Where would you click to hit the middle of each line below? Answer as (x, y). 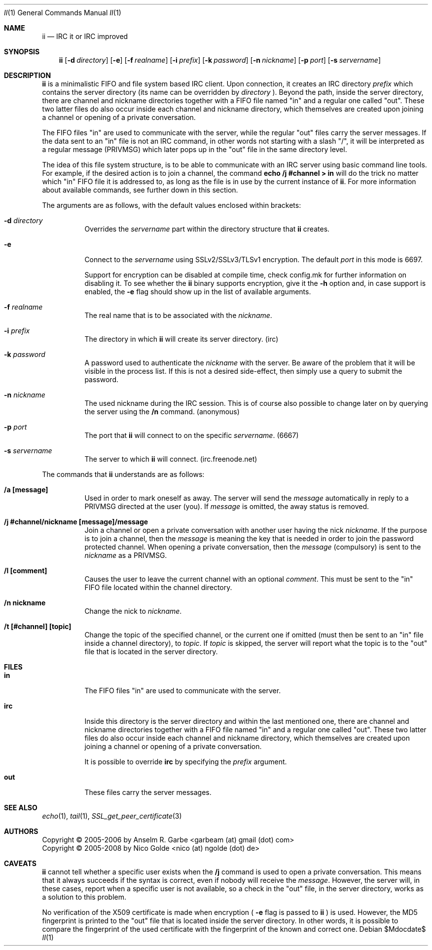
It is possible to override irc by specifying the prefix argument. (186, 762)
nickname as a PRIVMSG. (126, 555)
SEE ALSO (21, 808)
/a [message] (26, 490)
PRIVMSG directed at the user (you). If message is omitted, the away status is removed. (227, 506)
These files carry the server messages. (148, 792)
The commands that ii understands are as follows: (123, 474)
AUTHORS (21, 831)
